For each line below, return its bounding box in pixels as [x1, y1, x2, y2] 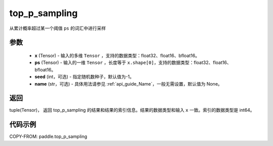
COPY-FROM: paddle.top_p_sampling [9, 133, 87, 139]
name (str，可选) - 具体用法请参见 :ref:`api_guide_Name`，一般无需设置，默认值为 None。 [34, 81, 222, 87]
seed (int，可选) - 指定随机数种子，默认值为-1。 [34, 74, 134, 80]
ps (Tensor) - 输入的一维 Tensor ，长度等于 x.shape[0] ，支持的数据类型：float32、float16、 [34, 59, 232, 65]
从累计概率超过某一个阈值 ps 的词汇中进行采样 [9, 25, 106, 31]
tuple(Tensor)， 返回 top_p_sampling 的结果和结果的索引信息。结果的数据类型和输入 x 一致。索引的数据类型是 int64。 [9, 107, 255, 113]
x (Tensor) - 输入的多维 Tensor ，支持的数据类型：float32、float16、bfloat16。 [34, 52, 200, 58]
